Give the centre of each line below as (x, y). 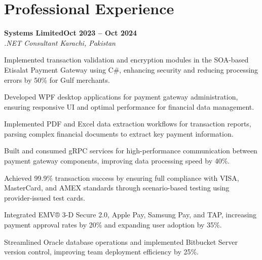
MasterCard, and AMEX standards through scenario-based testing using (117, 188)
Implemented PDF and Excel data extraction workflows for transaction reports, (128, 124)
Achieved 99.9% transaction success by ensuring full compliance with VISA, (122, 177)
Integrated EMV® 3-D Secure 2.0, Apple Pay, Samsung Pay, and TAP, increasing (130, 215)
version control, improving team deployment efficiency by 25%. (102, 252)
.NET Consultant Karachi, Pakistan (60, 42)
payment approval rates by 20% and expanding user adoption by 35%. (113, 225)
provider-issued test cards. (45, 197)
